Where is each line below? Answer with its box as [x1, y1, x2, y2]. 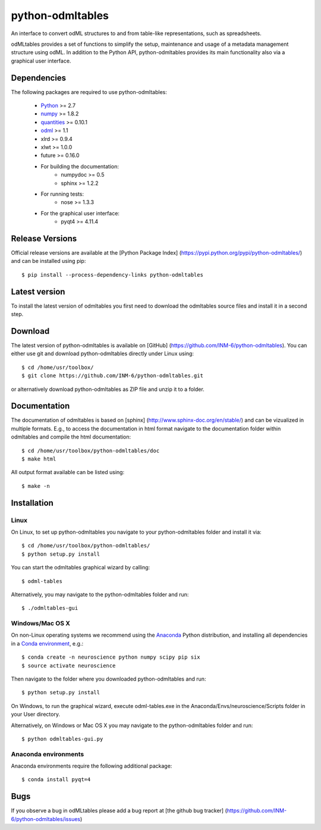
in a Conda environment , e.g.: [11, 640, 83, 647]
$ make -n [21, 483, 50, 489]
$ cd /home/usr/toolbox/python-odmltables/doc [21, 447, 160, 454]
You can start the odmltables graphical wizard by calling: [11, 564, 150, 571]
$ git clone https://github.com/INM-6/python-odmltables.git [21, 372, 203, 379]
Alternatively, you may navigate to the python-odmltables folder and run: [11, 591, 189, 598]
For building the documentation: [40, 162, 119, 170]
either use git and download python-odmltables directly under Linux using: [11, 350, 194, 357]
